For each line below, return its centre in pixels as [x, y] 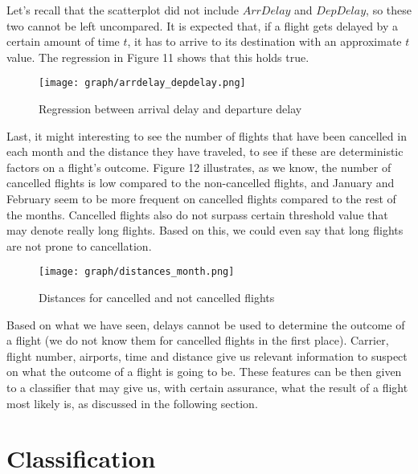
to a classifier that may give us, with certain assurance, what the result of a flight [207, 387]
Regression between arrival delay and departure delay [170, 109]
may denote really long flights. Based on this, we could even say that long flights [205, 230]
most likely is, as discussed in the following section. [132, 403]
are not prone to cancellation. [79, 245]
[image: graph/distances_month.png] [137, 272]
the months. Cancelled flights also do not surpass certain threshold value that [197, 214]
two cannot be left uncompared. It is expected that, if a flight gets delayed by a [203, 25]
